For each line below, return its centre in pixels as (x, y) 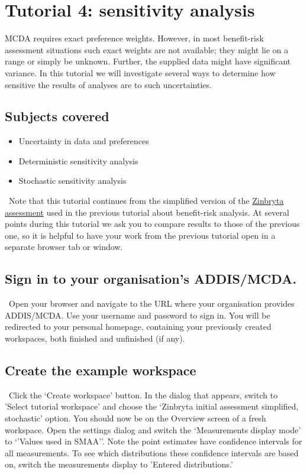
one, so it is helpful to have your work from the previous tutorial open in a (140, 235)
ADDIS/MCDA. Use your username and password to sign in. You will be (138, 315)
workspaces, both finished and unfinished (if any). (95, 338)
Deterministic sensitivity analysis (78, 160)
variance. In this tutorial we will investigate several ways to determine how (140, 72)
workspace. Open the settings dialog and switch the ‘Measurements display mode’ (153, 429)
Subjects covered (57, 116)
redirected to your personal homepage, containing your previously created (138, 327)
